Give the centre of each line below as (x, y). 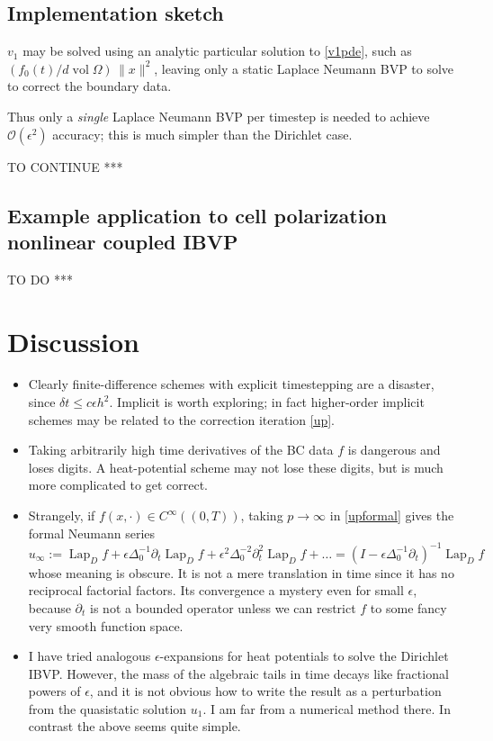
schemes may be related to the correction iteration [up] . (181, 419)
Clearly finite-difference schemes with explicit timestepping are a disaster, (231, 384)
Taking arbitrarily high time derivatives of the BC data (181, 450)
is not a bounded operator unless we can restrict (223, 607)
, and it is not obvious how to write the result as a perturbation (265, 691)
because (49, 607)
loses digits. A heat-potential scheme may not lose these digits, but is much (236, 467)
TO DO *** (40, 279)
